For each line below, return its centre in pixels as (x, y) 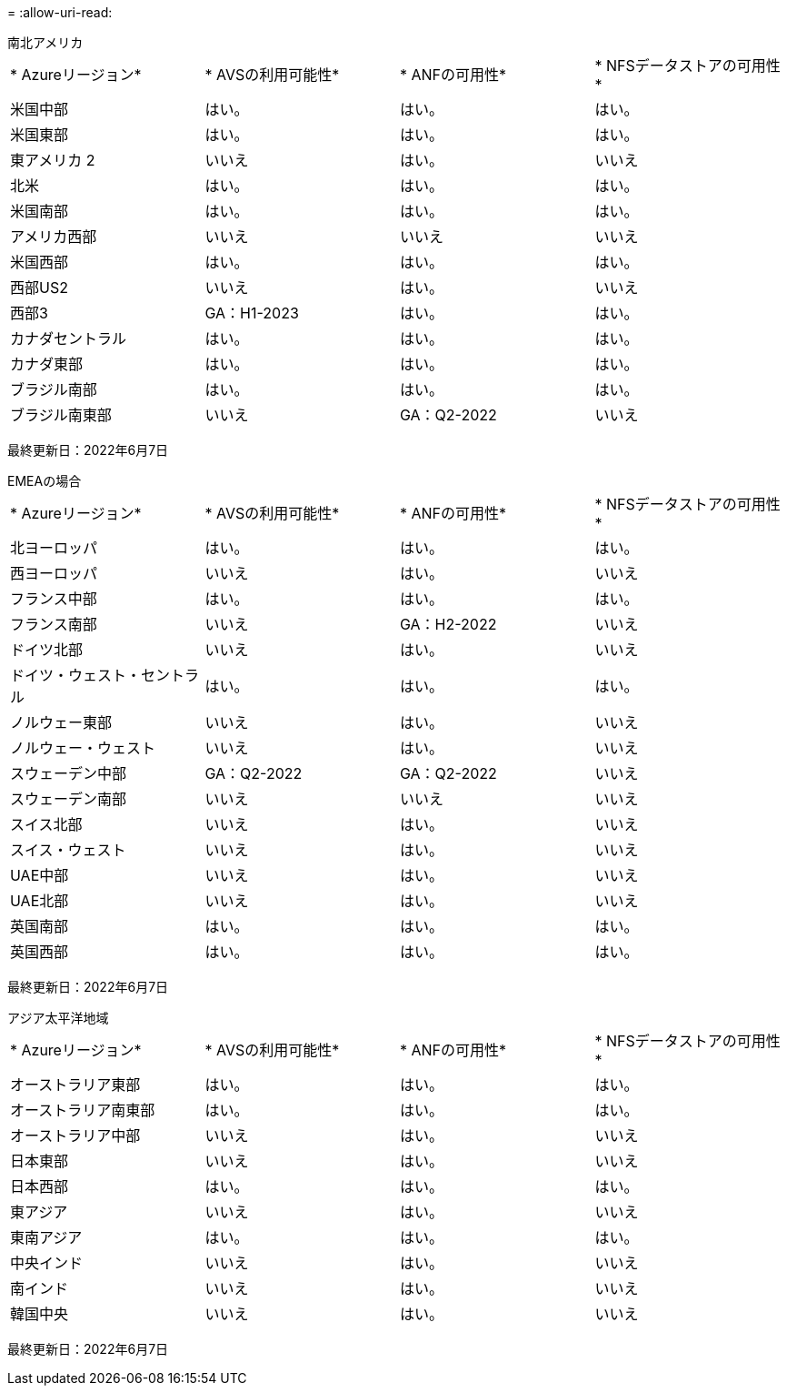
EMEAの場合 (45, 481)
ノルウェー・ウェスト (83, 748)
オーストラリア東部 (75, 1085)
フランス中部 (54, 599)
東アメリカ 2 (53, 160)
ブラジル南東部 (61, 415)
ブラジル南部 (54, 389)
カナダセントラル (69, 338)
